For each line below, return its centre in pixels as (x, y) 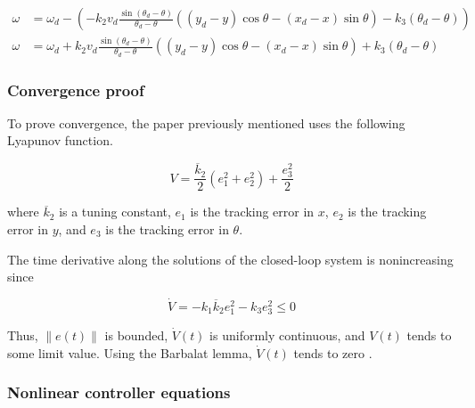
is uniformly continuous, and (287, 335)
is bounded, (136, 335)
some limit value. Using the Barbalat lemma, (130, 352)
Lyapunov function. (60, 140)
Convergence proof (76, 90)
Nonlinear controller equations (119, 392)
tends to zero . (333, 352)
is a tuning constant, (115, 212)
